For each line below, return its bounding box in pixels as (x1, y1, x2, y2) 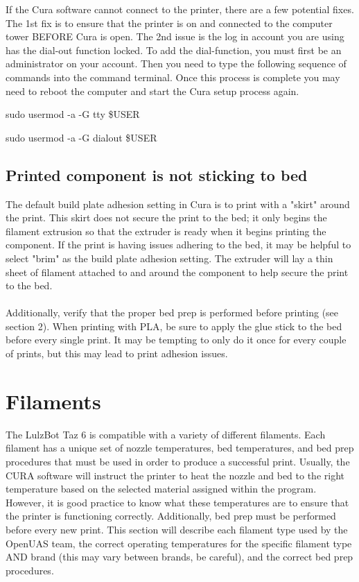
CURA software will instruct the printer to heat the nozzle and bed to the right (6, 468, 344, 482)
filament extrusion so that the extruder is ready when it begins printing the (6, 223, 326, 238)
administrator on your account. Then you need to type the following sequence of (6, 56, 347, 71)
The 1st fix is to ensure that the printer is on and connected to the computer (6, 15, 333, 30)
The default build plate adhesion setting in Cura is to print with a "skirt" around (6, 196, 350, 211)
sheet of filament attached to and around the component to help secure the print (6, 264, 349, 279)
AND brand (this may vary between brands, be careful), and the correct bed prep (6, 549, 353, 564)
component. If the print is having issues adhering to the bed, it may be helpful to (6, 237, 351, 252)
